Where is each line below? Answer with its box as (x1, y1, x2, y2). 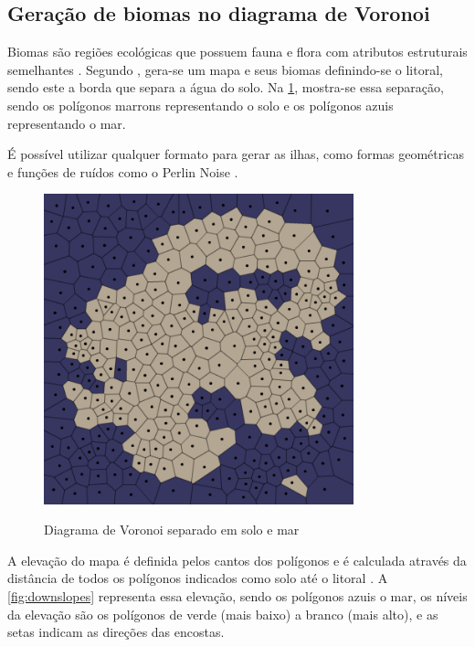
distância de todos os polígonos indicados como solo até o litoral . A (7, 568, 388, 588)
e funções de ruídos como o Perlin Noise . (7, 162, 238, 181)
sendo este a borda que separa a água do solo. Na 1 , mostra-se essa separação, (7, 78, 444, 97)
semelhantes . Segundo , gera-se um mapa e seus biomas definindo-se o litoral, (7, 59, 443, 79)
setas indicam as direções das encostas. (7, 622, 225, 642)
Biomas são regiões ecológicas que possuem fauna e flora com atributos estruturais (7, 42, 468, 61)
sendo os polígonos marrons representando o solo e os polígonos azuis (7, 95, 394, 114)
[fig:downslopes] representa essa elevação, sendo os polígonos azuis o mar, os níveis (7, 586, 468, 605)
